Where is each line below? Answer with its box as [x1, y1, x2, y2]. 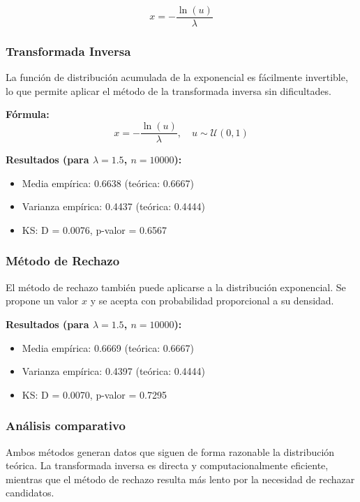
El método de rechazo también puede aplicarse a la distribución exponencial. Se [6, 279, 346, 294]
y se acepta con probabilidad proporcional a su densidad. [90, 293, 334, 308]
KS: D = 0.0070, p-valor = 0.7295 [22, 387, 167, 401]
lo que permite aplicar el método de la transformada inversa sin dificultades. [6, 83, 331, 98]
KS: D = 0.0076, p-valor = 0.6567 [22, 222, 167, 237]
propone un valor [6, 293, 79, 308]
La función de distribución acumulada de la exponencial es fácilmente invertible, [6, 70, 348, 84]
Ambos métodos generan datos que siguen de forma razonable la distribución [6, 444, 335, 459]
